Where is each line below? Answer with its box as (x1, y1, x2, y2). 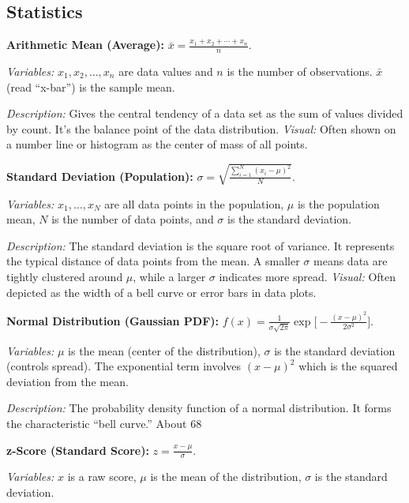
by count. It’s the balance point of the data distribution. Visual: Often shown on (6, 120, 396, 137)
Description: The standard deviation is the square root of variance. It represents (6, 237, 395, 253)
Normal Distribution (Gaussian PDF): (6, 312, 220, 328)
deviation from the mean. (6, 373, 129, 389)
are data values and (118, 63, 213, 80)
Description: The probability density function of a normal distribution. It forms (6, 400, 392, 416)
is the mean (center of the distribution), (68, 342, 261, 358)
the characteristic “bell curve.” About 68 (6, 415, 202, 432)
